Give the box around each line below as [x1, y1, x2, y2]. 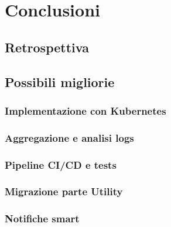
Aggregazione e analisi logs [5, 130, 134, 145]
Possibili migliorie [5, 72, 115, 91]
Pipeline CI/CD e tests [5, 157, 117, 172]
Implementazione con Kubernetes [5, 103, 166, 118]
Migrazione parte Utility [5, 184, 123, 199]
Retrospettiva [5, 38, 89, 56]
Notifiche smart [5, 211, 80, 226]
